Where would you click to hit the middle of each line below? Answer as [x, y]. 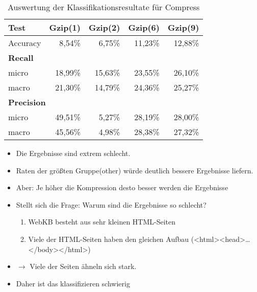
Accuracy [25, 43]
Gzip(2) [104, 27]
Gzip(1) [65, 27]
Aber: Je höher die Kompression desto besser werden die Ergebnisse [122, 187]
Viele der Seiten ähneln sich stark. [83, 266]
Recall [21, 58]
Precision [27, 102]
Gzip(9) [183, 27]
